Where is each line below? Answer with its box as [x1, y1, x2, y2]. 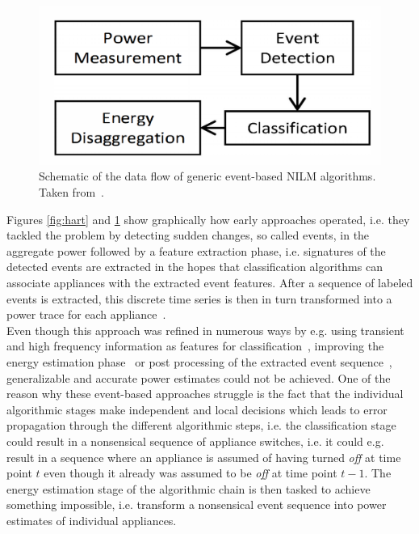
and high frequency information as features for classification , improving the [6, 337, 384, 354]
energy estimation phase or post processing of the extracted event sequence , [6, 353, 392, 370]
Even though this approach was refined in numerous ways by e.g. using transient [6, 321, 404, 338]
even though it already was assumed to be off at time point [44, 464, 337, 481]
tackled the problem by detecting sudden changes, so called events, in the [6, 227, 370, 244]
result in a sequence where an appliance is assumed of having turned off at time [6, 448, 401, 465]
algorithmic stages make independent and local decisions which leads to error [6, 400, 388, 417]
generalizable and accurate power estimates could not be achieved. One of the [6, 369, 391, 386]
